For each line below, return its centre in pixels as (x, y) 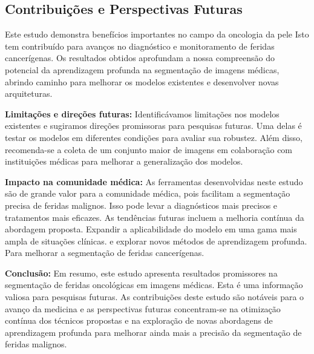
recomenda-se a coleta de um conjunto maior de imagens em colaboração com (149, 149)
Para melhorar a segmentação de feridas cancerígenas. (105, 253)
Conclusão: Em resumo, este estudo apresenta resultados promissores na (141, 273)
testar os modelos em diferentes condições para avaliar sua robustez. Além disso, (154, 137)
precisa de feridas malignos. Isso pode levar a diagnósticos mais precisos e (141, 205)
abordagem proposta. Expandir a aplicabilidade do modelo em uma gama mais (151, 229)
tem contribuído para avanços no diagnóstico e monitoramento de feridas (140, 46)
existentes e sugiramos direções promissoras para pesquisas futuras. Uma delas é (153, 126)
